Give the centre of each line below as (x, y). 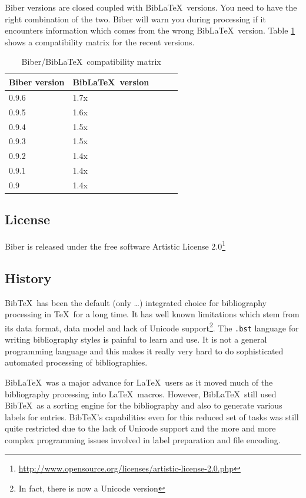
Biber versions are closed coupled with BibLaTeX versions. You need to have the (151, 7)
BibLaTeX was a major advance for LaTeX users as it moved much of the (139, 382)
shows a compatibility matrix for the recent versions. (100, 41)
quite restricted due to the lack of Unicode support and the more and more (140, 428)
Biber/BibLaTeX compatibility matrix (91, 62)
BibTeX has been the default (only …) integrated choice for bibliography (136, 302)
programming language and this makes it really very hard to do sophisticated (144, 351)
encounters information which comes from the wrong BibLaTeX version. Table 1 (150, 30)
